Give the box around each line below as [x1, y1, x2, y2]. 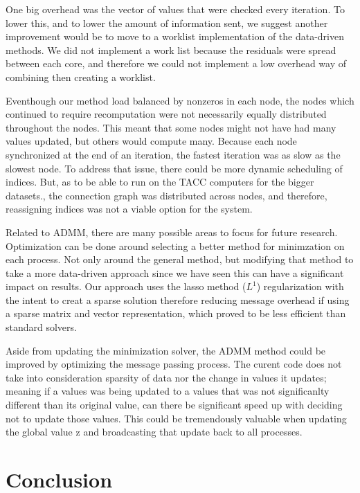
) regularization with [256, 279, 344, 294]
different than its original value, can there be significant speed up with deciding [6, 397, 343, 412]
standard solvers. [6, 320, 77, 334]
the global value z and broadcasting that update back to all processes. [6, 424, 303, 439]
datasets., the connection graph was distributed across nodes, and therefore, [6, 188, 327, 202]
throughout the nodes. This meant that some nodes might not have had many [6, 120, 336, 134]
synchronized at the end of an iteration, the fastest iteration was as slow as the [6, 147, 341, 161]
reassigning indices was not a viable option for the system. [6, 201, 253, 216]
